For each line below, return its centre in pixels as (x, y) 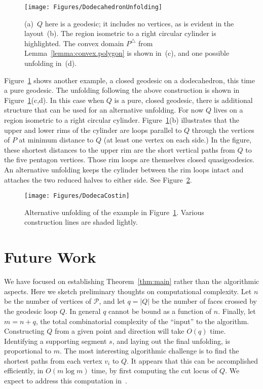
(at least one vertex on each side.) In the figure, (178, 140)
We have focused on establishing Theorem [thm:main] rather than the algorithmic (132, 281)
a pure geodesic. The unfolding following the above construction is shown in (122, 90)
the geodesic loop (31, 311)
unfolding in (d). (51, 63)
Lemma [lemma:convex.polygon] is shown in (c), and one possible (127, 53)
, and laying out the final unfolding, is (171, 341)
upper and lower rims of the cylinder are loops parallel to (93, 130)
